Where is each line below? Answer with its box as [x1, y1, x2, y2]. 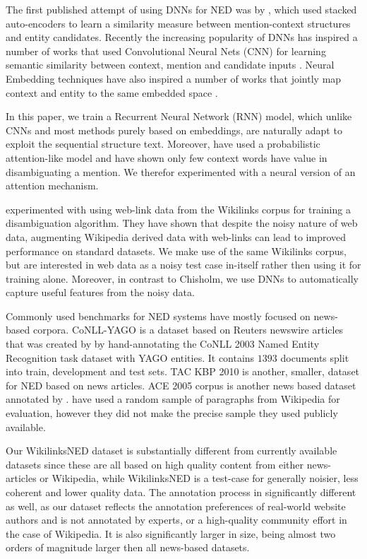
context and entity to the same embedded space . [6, 85, 218, 100]
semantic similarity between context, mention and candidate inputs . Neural [6, 57, 335, 72]
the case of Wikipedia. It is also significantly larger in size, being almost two [6, 526, 336, 541]
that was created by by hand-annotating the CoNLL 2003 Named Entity [6, 336, 320, 351]
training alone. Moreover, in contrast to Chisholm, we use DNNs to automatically [6, 271, 359, 286]
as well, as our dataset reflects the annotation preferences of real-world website [6, 498, 346, 513]
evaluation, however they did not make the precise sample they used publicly [6, 406, 338, 420]
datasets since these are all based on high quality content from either [6, 457, 304, 471]
